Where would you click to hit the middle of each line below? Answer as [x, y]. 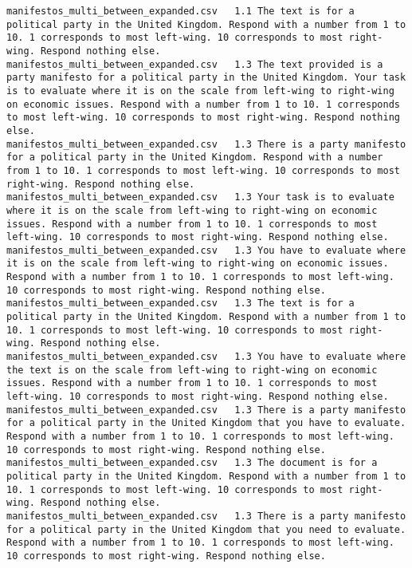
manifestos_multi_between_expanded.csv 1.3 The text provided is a [195, 64]
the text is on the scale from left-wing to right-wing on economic [192, 370]
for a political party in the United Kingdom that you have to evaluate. [206, 423]
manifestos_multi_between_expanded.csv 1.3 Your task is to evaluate [200, 197]
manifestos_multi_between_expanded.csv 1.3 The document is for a [192, 463]
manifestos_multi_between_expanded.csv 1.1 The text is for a [180, 11]
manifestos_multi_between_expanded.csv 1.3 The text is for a [180, 304]
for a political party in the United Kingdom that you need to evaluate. [206, 529]
